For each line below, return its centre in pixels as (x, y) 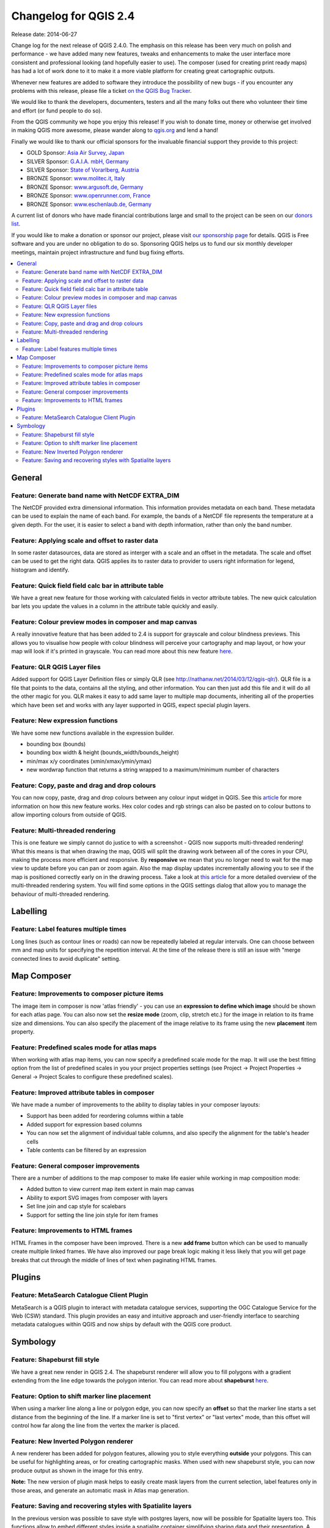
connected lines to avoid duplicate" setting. (66, 958)
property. (23, 1031)
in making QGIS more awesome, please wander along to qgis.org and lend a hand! (115, 130)
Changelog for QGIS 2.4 (73, 16)
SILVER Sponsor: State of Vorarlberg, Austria (83, 170)
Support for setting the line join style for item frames (92, 1215)
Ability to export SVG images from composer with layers (97, 1197)
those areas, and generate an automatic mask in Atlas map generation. (100, 1490)
